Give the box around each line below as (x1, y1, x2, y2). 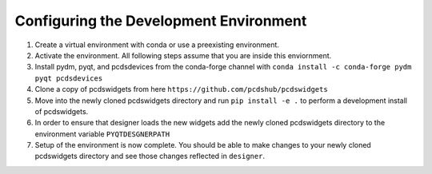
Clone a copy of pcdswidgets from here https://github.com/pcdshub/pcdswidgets (34, 85, 328, 94)
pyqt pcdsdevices (34, 73, 103, 83)
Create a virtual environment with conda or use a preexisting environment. (34, 40, 280, 49)
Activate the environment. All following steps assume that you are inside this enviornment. (34, 50, 332, 60)
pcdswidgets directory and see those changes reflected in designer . (34, 152, 266, 161)
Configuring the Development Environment (14, 12, 307, 30)
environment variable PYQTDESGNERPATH (34, 129, 170, 139)
